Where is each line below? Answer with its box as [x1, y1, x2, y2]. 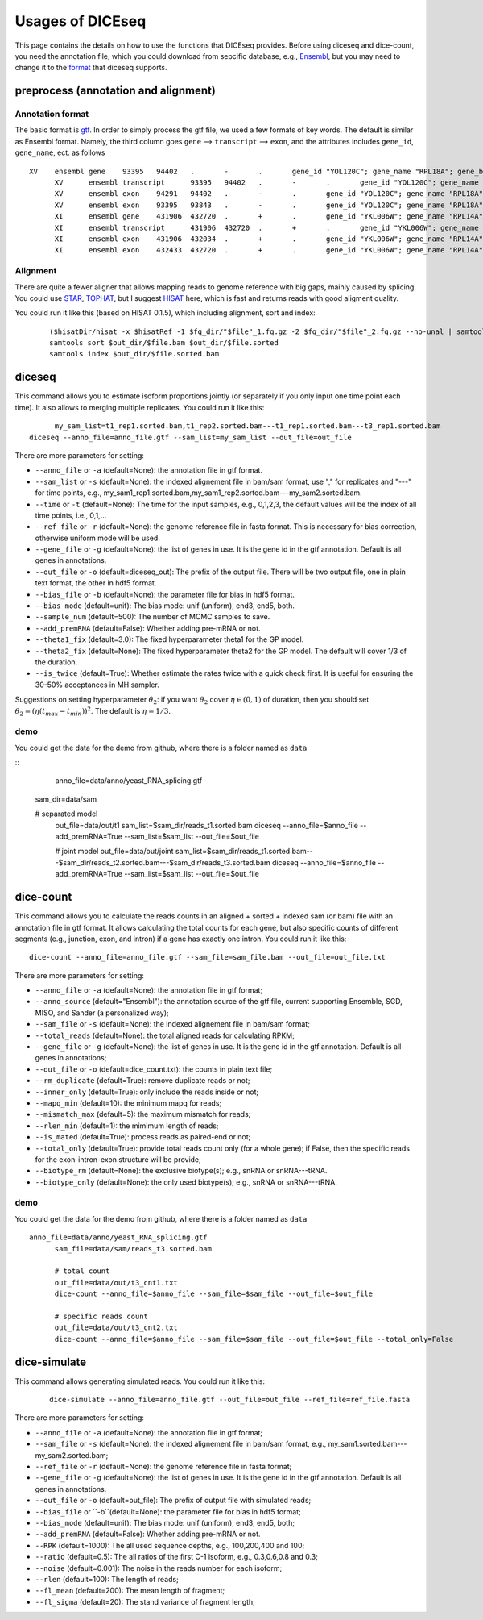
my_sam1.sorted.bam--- [328, 1439, 407, 1449]
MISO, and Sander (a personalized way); [35, 1008, 169, 1018]
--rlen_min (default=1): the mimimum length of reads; [35, 1121, 219, 1131]
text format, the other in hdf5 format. [35, 578, 157, 588]
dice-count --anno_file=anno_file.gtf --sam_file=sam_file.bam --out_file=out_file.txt [29, 952, 386, 962]
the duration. [35, 657, 78, 667]
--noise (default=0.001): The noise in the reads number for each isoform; [35, 1563, 283, 1572]
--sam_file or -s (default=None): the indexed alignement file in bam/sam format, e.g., [35, 1439, 327, 1449]
